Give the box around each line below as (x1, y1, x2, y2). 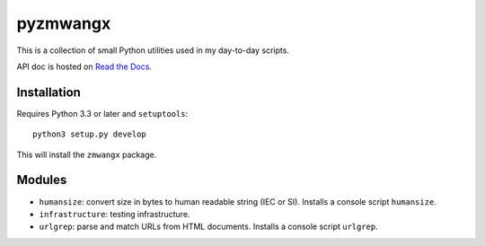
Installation (16, 84, 81, 100)
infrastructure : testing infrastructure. (39, 208, 190, 219)
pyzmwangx (16, 13, 111, 33)
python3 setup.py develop (32, 129, 147, 139)
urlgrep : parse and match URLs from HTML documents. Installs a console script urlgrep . (39, 221, 379, 233)
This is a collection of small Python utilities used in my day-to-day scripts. (16, 45, 289, 56)
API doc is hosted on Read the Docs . (16, 61, 153, 72)
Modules (16, 172, 67, 188)
